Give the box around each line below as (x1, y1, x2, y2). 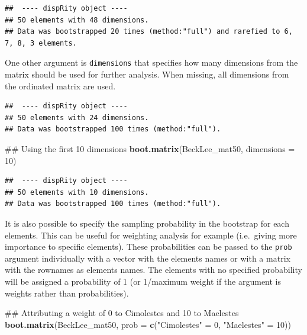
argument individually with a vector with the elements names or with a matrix (5, 252, 290, 264)
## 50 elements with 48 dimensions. (5, 15, 149, 24)
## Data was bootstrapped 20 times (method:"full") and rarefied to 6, (5, 27, 293, 36)
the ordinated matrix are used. (5, 79, 116, 92)
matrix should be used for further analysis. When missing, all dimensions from (5, 68, 289, 80)
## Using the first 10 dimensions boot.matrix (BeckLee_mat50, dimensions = (5, 143, 295, 154)
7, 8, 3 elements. (5, 38, 77, 47)
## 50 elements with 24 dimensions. (5, 113, 149, 122)
